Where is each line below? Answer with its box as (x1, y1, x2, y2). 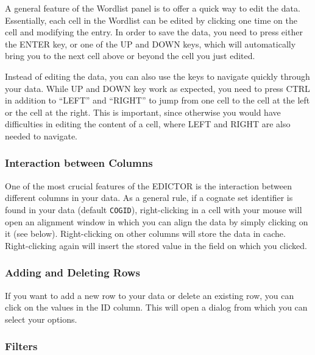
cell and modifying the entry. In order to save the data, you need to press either (5, 26, 303, 38)
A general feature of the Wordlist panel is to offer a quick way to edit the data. (5, 2, 300, 14)
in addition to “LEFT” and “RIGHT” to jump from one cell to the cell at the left (5, 94, 310, 107)
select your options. (5, 312, 77, 325)
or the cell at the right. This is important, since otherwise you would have (5, 105, 281, 118)
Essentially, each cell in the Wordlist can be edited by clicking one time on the (5, 13, 297, 26)
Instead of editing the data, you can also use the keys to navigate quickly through (5, 69, 310, 82)
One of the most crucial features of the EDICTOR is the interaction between (5, 179, 292, 192)
